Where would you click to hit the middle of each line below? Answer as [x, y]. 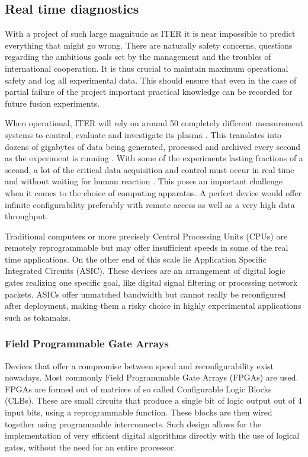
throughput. [27, 216]
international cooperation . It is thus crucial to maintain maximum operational [147, 68]
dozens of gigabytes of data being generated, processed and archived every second [153, 146]
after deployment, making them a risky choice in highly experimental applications [153, 306]
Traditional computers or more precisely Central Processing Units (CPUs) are [146, 236]
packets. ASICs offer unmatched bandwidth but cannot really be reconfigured [145, 294]
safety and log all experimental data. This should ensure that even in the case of [151, 80]
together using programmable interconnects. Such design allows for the [133, 424]
